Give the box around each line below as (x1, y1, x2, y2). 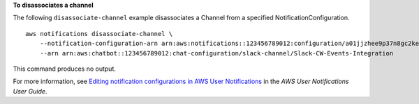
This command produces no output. (13, 64, 117, 73)
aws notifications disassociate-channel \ (25, 30, 173, 37)
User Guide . (13, 87, 47, 95)
